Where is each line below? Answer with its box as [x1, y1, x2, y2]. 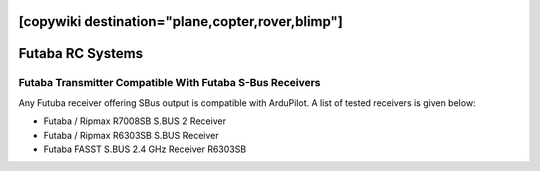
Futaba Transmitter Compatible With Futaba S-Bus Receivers [18, 76, 321, 90]
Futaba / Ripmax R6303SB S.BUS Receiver [43, 129, 219, 141]
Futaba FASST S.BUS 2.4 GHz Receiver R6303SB [43, 143, 247, 155]
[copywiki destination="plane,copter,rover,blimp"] [18, 13, 344, 30]
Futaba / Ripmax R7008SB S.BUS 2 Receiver [43, 115, 227, 127]
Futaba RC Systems [18, 45, 144, 62]
